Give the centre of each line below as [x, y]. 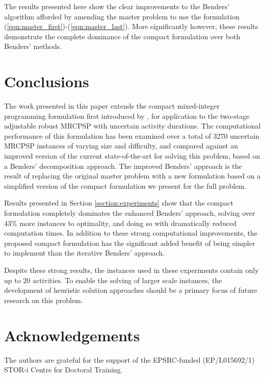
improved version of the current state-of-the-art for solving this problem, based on [132, 156]
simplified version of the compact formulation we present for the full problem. [125, 185]
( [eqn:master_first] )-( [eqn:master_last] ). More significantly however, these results [131, 26]
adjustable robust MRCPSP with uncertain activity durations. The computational [132, 126]
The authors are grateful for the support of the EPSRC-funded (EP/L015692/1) [129, 359]
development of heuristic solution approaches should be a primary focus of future [131, 290]
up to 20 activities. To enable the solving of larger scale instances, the [113, 280]
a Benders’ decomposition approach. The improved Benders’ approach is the [123, 166]
